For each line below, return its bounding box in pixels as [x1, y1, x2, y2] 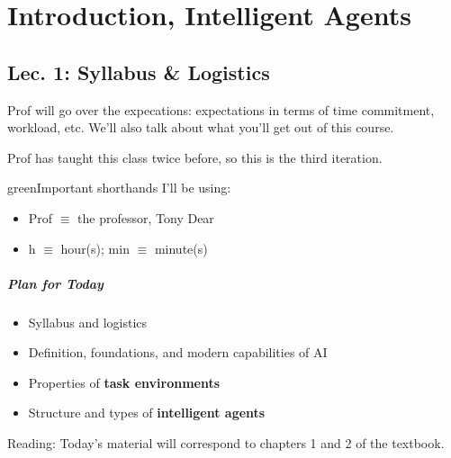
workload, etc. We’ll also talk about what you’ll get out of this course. [7, 118, 394, 137]
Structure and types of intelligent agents [28, 403, 266, 422]
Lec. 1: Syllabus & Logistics [7, 58, 270, 85]
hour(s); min [60, 238, 130, 257]
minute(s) [154, 238, 208, 257]
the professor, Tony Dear [77, 208, 214, 227]
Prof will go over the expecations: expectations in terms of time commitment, [7, 100, 435, 119]
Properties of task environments [28, 373, 221, 391]
